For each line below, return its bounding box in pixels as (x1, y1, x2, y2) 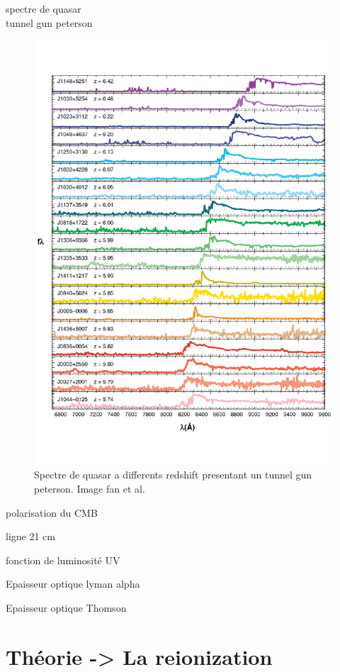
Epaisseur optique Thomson (6, 600, 127, 615)
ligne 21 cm (6, 529, 55, 544)
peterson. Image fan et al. (34, 481, 145, 496)
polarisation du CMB (6, 505, 98, 520)
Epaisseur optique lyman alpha (6, 576, 140, 591)
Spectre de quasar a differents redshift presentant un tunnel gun (34, 467, 312, 482)
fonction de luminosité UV (6, 552, 120, 567)
